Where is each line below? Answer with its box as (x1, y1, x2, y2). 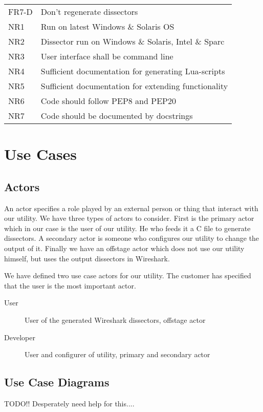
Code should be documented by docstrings (40, 110, 193, 121)
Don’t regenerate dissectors (40, 6, 138, 17)
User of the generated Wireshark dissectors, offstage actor (25, 314, 206, 325)
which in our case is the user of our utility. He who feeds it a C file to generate (4, 222, 251, 233)
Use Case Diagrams (4, 374, 109, 390)
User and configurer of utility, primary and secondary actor (25, 349, 210, 360)
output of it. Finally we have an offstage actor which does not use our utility (4, 242, 245, 253)
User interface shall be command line (40, 50, 173, 62)
